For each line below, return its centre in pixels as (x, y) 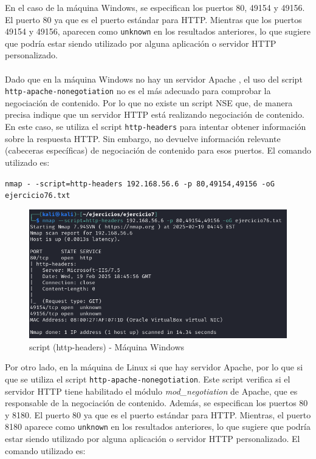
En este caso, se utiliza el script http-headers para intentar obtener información (156, 127)
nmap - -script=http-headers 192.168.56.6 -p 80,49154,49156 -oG (140, 184)
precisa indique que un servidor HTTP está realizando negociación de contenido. (155, 114)
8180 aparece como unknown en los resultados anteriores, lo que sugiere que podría (158, 427)
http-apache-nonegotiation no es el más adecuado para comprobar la (138, 91)
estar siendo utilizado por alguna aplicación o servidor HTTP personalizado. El (153, 438)
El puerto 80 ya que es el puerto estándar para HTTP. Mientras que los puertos (153, 19)
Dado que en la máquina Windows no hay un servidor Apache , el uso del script (154, 79)
